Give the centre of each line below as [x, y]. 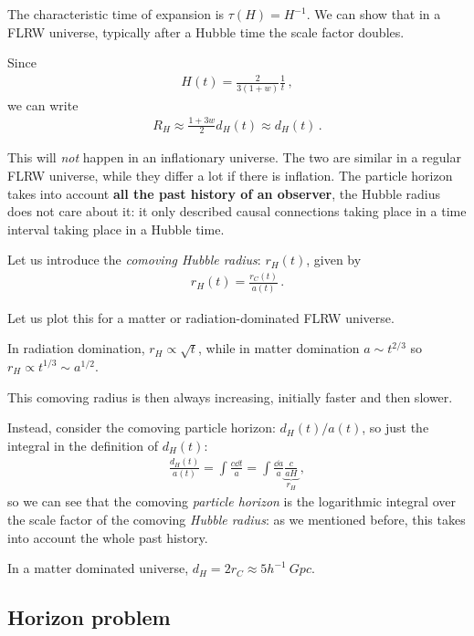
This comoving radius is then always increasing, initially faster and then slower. [230, 396]
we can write [43, 104]
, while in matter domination [279, 348]
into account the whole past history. [108, 537]
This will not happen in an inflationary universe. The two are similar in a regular [234, 157]
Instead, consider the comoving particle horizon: [142, 427]
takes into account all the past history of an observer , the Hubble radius [224, 193]
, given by [334, 260]
